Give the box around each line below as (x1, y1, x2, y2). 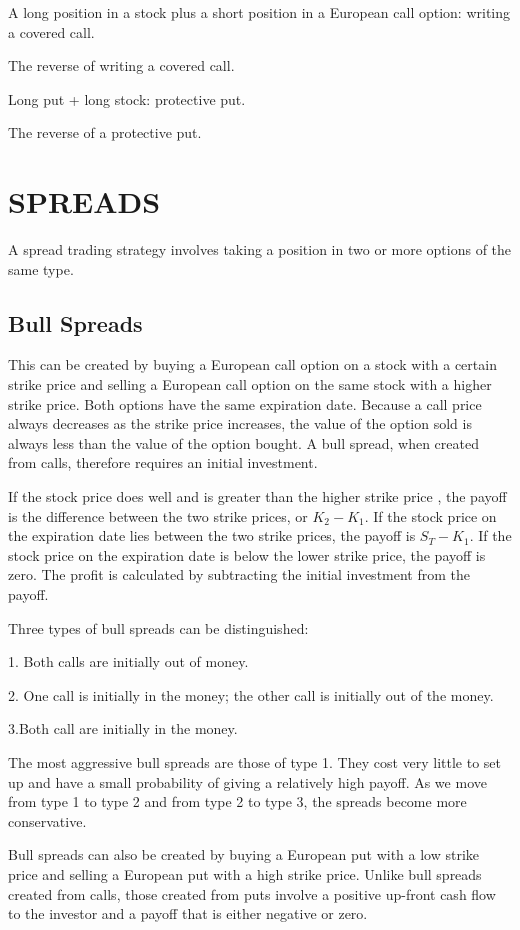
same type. (8, 258, 74, 279)
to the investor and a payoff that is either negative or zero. (8, 903, 368, 924)
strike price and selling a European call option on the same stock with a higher (8, 374, 492, 395)
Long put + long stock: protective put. (8, 88, 246, 109)
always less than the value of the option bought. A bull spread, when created (8, 432, 479, 453)
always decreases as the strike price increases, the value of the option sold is (8, 413, 472, 434)
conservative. (8, 810, 87, 831)
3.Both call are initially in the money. (8, 718, 238, 739)
